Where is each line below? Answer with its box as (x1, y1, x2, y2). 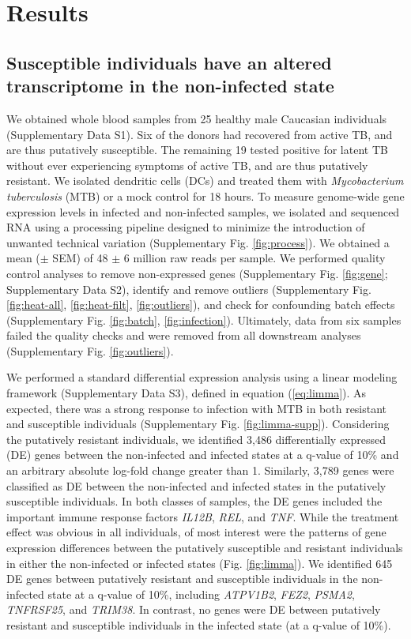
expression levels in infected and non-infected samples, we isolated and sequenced (6, 203, 400, 220)
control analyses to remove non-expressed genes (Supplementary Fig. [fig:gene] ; (6, 265, 388, 281)
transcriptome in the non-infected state (6, 73, 334, 98)
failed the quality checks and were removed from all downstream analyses (6, 327, 361, 344)
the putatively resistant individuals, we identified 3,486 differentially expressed (6, 430, 386, 447)
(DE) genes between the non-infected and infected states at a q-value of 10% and (6, 446, 399, 463)
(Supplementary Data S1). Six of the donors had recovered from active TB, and (6, 126, 393, 142)
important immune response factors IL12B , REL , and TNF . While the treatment (6, 508, 399, 524)
